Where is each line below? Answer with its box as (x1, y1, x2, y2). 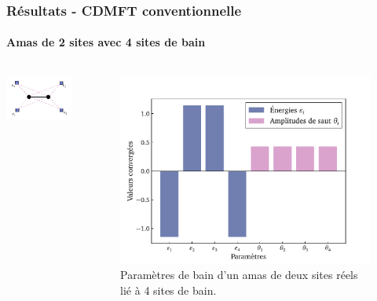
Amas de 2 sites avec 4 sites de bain (6, 34, 206, 50)
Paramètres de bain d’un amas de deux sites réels (120, 266, 358, 283)
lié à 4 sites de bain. (120, 282, 217, 299)
